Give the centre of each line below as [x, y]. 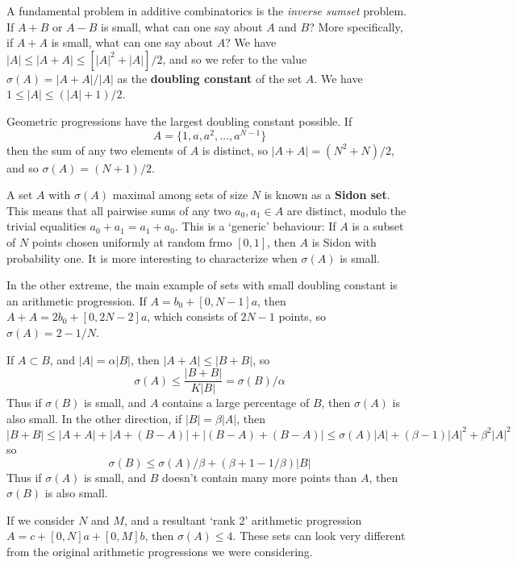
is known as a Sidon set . [327, 195]
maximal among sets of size [180, 195]
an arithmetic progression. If [77, 300]
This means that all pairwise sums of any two [119, 210]
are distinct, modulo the [346, 210]
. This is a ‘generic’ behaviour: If [255, 226]
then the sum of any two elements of [96, 150]
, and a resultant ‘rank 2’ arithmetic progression [243, 519]
